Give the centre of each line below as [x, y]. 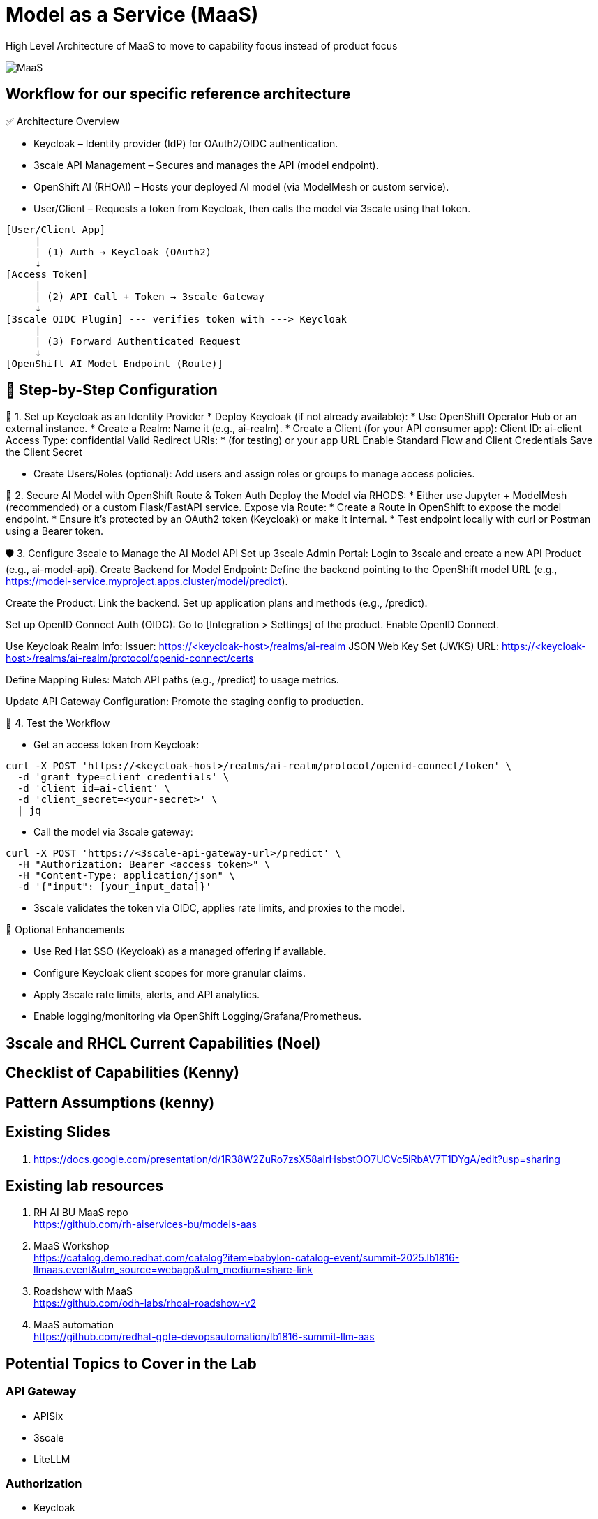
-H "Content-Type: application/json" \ [126, 876]
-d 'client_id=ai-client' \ [94, 788]
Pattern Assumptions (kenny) [110, 1102]
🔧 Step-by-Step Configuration [112, 390]
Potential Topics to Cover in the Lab [131, 1363]
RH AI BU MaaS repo [81, 1213]
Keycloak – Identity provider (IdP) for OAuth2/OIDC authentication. [186, 143]
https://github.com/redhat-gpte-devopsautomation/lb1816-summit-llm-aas [204, 1337]
